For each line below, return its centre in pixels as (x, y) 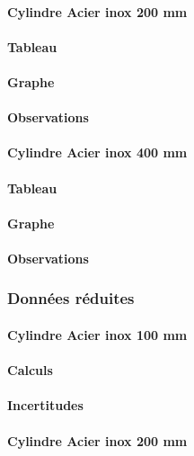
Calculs (30, 370)
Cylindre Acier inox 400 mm (97, 152)
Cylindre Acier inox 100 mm (97, 334)
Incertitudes (45, 405)
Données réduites (71, 298)
